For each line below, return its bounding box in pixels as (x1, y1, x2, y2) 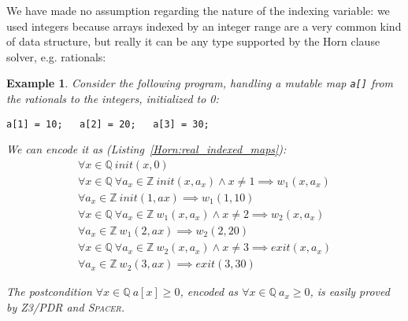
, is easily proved (310, 283, 390, 300)
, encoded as (180, 283, 239, 300)
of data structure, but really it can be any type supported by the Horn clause (6, 33, 380, 50)
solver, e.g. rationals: (6, 48, 106, 65)
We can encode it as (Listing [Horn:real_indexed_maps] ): (6, 141, 287, 157)
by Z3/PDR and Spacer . (6, 298, 124, 315)
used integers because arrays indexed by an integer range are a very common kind (6, 17, 402, 34)
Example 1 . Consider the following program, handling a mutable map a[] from (6, 75, 394, 91)
